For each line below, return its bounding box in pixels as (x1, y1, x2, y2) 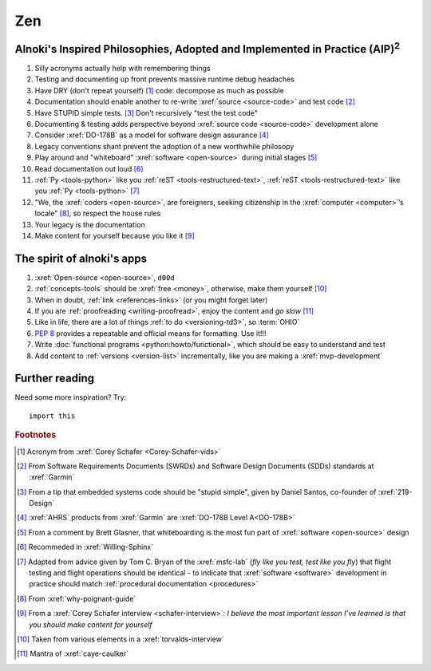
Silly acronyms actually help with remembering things (34, 64, 211, 73)
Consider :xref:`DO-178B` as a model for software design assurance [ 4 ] (34, 130, 269, 140)
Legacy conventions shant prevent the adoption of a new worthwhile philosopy (34, 141, 295, 151)
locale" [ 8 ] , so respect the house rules (34, 208, 161, 219)
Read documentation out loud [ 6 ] (34, 164, 144, 173)
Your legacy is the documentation (34, 219, 145, 229)
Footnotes (14, 429, 57, 440)
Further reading (14, 372, 95, 385)
